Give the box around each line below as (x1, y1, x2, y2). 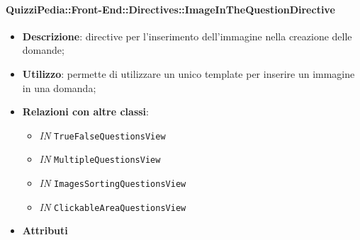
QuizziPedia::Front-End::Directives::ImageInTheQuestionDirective (6, 1, 335, 16)
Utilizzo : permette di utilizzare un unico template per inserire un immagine (22, 66, 355, 81)
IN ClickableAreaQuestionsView (39, 199, 186, 214)
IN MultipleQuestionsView (39, 152, 161, 166)
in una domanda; (22, 80, 96, 95)
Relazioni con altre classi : (22, 104, 149, 119)
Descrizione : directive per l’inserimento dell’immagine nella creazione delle (22, 28, 352, 43)
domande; (22, 42, 64, 57)
